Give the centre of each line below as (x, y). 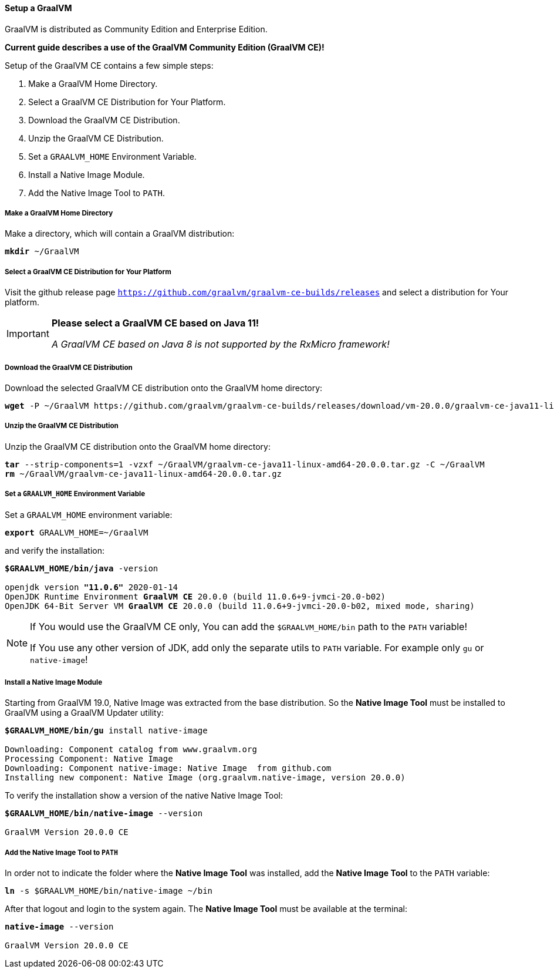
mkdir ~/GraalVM (42, 252)
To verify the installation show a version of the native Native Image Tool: (144, 796)
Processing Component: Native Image (89, 759)
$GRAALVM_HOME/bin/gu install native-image (106, 731)
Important (28, 334)
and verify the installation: (55, 550)
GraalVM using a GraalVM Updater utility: (84, 713)
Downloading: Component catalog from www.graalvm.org (131, 750)
